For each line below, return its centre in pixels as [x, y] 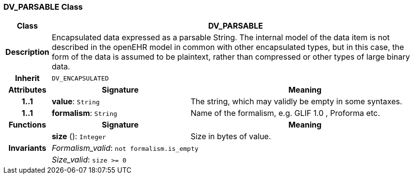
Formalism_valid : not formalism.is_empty [125, 148]
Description [27, 52]
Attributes [27, 90]
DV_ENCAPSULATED [80, 78]
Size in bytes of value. [231, 137]
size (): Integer [79, 137]
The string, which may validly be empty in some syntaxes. [296, 102]
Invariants [27, 148]
